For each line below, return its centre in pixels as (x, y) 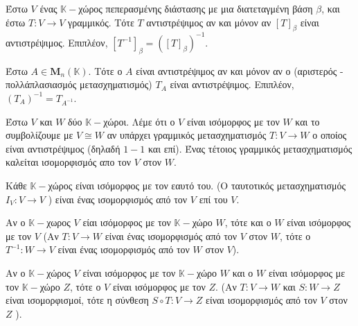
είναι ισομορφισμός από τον (261, 300)
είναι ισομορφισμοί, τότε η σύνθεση (77, 300)
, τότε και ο (248, 222)
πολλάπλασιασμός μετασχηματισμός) (79, 84)
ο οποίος (330, 135)
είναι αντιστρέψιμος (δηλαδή (63, 148)
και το (307, 121)
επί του (213, 199)
